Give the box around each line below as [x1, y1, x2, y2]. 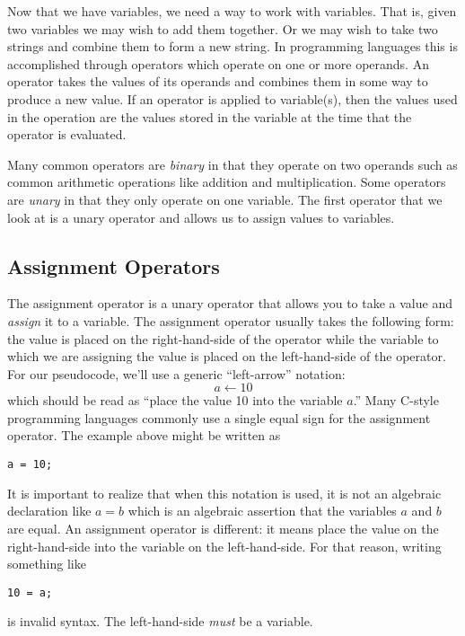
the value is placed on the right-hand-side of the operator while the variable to [7, 329, 439, 348]
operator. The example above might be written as [7, 426, 281, 445]
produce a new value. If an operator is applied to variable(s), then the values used [7, 89, 458, 108]
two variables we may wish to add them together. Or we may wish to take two [7, 19, 438, 38]
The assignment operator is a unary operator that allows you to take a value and [7, 294, 452, 313]
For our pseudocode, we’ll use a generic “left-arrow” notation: [7, 364, 346, 383]
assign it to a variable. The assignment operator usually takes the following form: [7, 311, 454, 330]
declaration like [7, 501, 92, 520]
